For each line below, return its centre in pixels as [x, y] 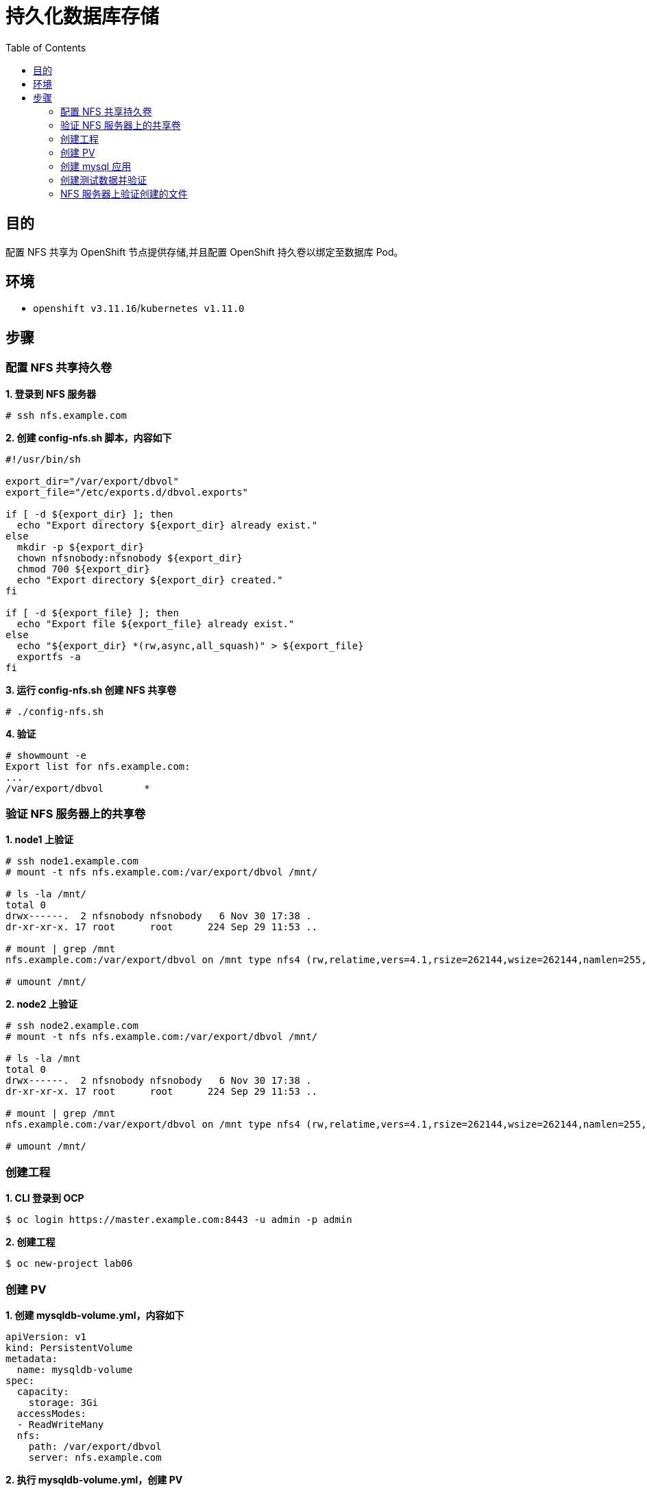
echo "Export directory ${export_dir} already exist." [167, 525]
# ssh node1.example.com [72, 861]
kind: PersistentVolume [69, 1347]
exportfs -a [49, 656]
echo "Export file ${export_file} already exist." [156, 623]
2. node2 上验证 [41, 1004]
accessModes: [52, 1413]
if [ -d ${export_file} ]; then [92, 613]
